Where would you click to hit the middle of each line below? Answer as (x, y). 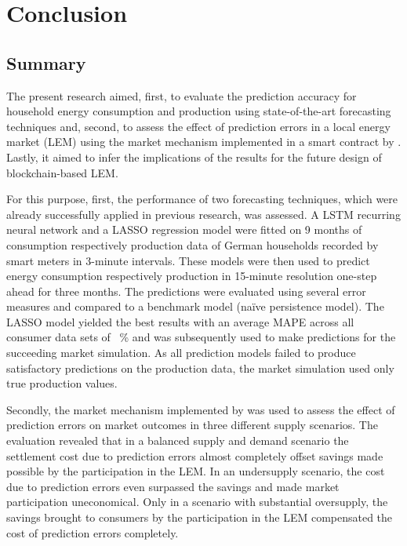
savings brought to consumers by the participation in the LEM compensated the (200, 517)
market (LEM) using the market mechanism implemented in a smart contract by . (204, 142)
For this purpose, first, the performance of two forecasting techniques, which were (202, 199)
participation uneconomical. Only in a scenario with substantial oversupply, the (197, 502)
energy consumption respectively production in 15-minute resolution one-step (192, 276)
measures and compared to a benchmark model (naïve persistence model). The (195, 306)
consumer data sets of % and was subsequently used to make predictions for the (201, 337)
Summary (46, 62)
